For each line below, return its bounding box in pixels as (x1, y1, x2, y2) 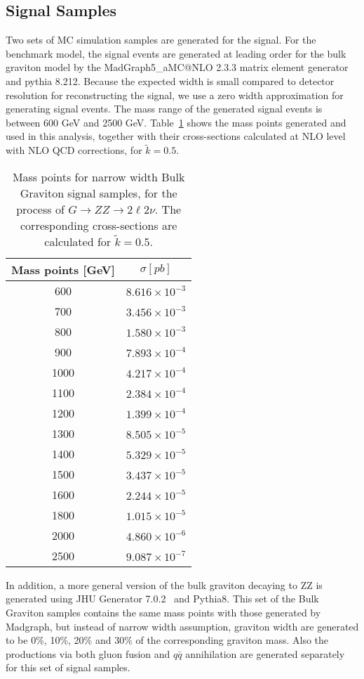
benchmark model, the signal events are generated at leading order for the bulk (6, 46, 346, 60)
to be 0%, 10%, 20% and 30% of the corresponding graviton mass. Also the (6, 633, 329, 647)
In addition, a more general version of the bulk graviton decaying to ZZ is (6, 577, 323, 592)
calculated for (44, 233, 112, 250)
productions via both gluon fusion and (6, 646, 170, 661)
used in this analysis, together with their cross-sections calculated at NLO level (6, 129, 346, 143)
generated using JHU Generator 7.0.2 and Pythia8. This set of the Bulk (6, 591, 319, 606)
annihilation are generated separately (185, 646, 345, 661)
